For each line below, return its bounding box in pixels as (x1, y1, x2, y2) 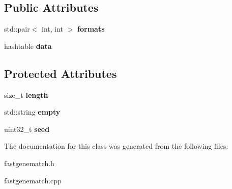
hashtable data (4, 40, 52, 51)
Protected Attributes (4, 65, 117, 81)
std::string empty (4, 106, 61, 117)
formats (77, 23, 105, 34)
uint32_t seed (4, 123, 50, 134)
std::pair (4, 23, 30, 34)
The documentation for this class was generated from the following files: (4, 141, 228, 151)
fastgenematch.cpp (4, 175, 62, 185)
